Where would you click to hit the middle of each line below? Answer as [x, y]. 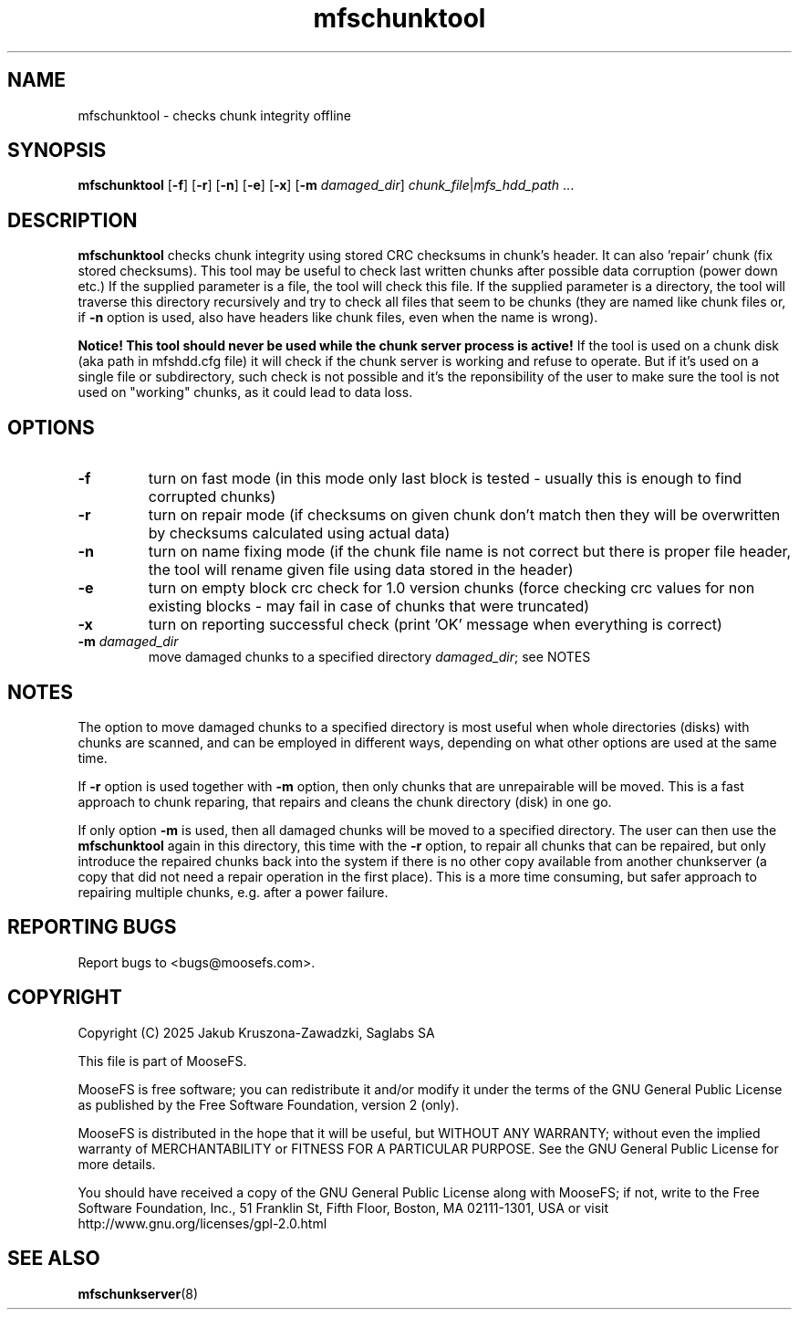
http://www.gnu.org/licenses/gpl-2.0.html [202, 1223]
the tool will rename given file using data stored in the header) [361, 570]
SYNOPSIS [57, 151]
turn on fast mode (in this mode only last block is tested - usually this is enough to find [445, 479]
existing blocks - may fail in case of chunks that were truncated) [369, 606]
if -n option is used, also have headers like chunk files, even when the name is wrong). [338, 318]
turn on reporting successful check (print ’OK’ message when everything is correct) [435, 625]
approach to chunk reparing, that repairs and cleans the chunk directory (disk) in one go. [345, 801]
